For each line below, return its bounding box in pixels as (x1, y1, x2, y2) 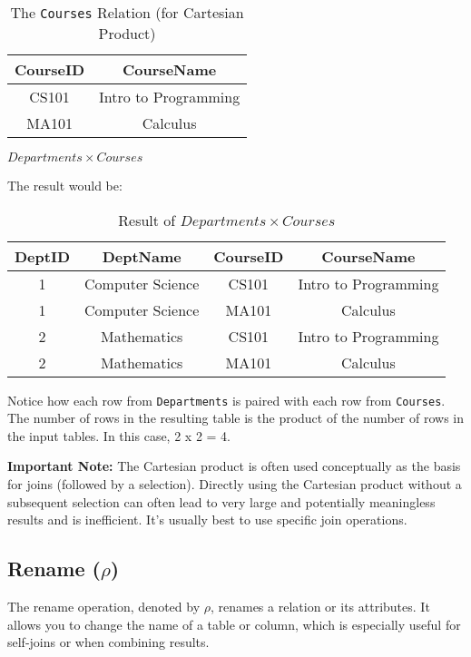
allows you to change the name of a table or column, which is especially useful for (7, 614, 461, 633)
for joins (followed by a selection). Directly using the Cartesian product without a (7, 475, 462, 494)
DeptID (15, 245, 71, 267)
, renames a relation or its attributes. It (210, 597, 430, 616)
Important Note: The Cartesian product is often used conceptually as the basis (7, 456, 461, 476)
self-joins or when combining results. (7, 632, 210, 652)
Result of (118, 209, 176, 230)
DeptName (102, 245, 182, 267)
